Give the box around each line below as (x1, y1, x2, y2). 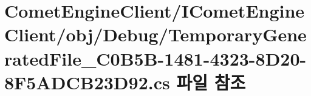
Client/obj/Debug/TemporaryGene (4, 22, 307, 47)
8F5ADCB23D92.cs (4, 69, 170, 94)
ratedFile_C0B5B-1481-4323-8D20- (4, 46, 307, 70)
